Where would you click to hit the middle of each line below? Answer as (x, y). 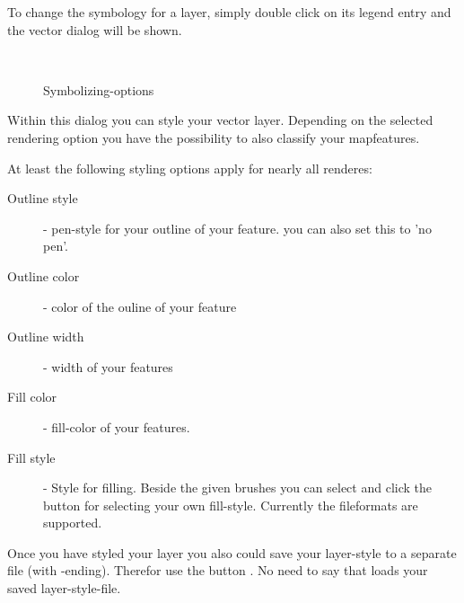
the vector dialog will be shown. (95, 29)
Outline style (43, 198)
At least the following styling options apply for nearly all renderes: (190, 168)
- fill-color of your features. (117, 426)
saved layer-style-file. (64, 588)
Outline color (44, 275)
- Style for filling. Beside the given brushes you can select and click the (237, 488)
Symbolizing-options (99, 89)
